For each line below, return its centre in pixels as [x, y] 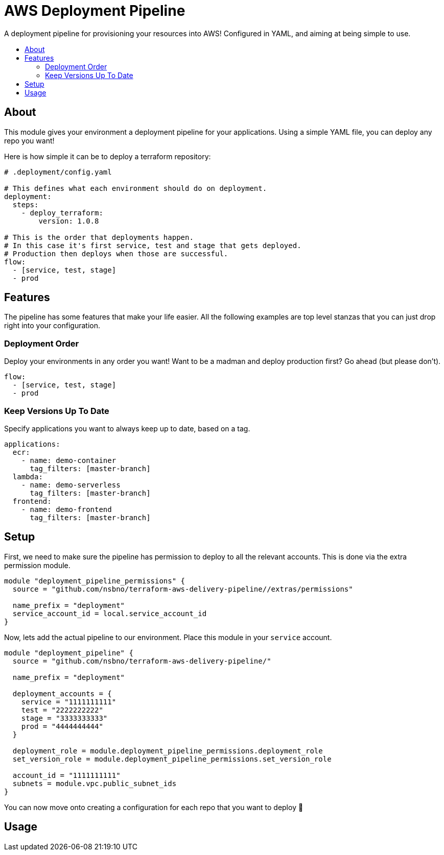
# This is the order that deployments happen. [99, 237]
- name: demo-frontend [66, 509]
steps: [26, 204]
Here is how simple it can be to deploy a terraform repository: [108, 156]
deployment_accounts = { [62, 693]
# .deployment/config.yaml [58, 172]
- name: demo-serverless [71, 485]
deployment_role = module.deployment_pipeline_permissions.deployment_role [168, 751]
